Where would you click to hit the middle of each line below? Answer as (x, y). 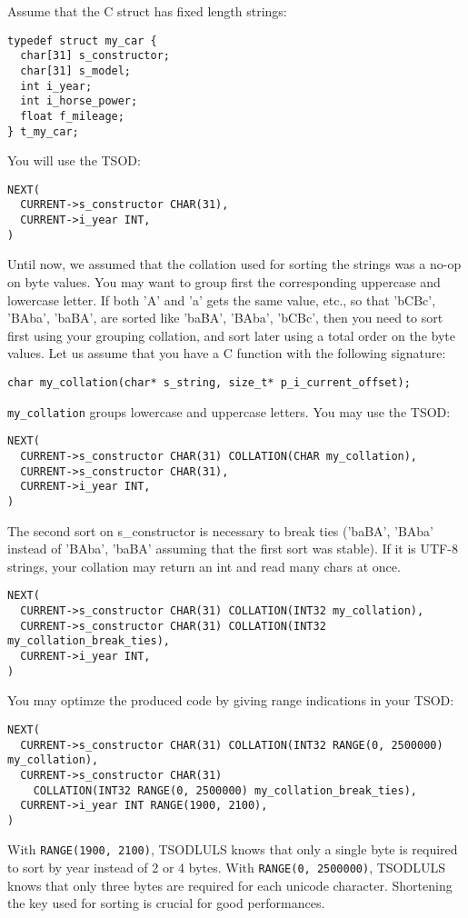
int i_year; (56, 86)
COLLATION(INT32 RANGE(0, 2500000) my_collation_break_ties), (225, 790)
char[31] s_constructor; (95, 56)
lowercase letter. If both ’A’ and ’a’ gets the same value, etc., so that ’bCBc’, (222, 299)
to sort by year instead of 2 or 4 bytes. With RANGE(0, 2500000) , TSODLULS (226, 868)
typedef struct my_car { (82, 40)
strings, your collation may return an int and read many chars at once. (204, 566)
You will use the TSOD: (74, 160)
